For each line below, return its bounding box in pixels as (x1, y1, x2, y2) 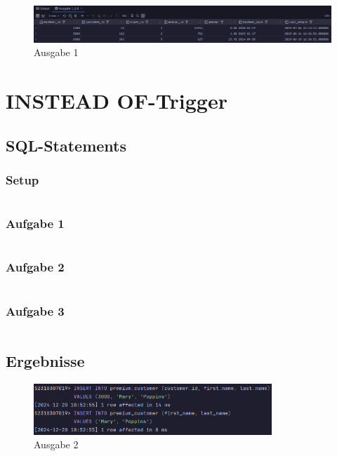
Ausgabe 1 (34, 45, 79, 60)
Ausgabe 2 (34, 437, 79, 452)
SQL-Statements (6, 134, 126, 156)
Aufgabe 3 (6, 302, 65, 319)
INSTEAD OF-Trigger (6, 86, 227, 114)
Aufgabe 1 (6, 215, 65, 232)
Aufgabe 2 (6, 258, 65, 276)
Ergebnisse (6, 350, 85, 372)
